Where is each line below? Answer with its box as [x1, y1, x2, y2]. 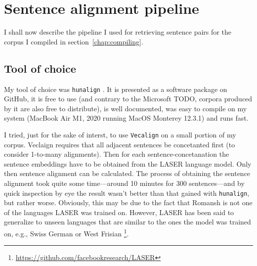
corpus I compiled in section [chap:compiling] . [4, 36, 143, 46]
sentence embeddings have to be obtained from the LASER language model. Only [4, 158, 252, 169]
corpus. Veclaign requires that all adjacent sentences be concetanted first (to [4, 139, 235, 149]
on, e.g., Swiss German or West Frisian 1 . [4, 227, 129, 238]
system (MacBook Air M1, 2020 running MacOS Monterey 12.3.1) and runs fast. [4, 113, 249, 123]
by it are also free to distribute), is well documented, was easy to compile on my [4, 103, 247, 113]
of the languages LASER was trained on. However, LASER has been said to [4, 207, 234, 217]
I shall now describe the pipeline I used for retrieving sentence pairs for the [4, 27, 231, 37]
